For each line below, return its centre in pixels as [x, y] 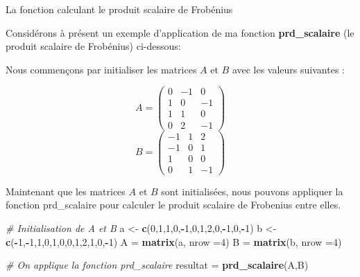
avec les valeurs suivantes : [288, 69]
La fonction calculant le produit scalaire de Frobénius [119, 9]
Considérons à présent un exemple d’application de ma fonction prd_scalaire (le [180, 32]
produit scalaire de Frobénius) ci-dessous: [93, 46]
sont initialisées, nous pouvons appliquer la [252, 191]
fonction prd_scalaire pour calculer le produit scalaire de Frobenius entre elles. [173, 205]
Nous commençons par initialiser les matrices [101, 69]
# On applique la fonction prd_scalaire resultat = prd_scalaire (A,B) [157, 265]
